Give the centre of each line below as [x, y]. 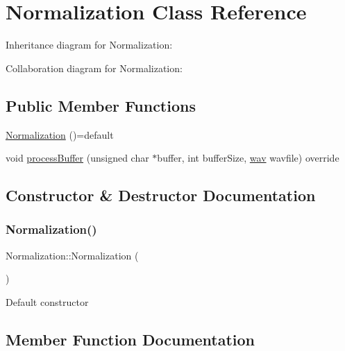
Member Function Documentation [131, 339]
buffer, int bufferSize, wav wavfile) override [248, 158]
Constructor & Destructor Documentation [161, 195]
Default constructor [47, 301]
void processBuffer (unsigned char [77, 158]
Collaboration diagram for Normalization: [94, 68]
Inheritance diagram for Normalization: [89, 45]
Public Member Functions [101, 105]
